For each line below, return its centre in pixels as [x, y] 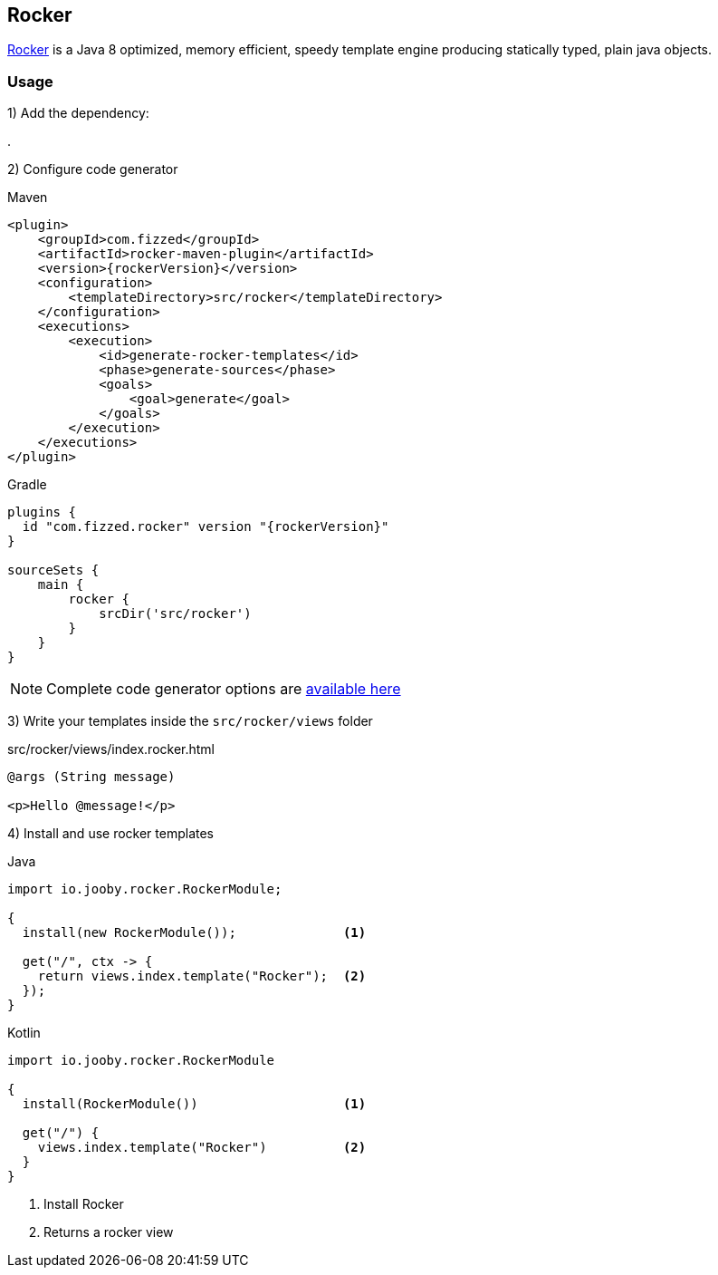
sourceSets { [53, 570]
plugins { [42, 512]
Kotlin [24, 1033]
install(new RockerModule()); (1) [194, 933]
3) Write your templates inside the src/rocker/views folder [190, 721]
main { [61, 585]
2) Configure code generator [93, 169]
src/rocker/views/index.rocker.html [111, 749]
